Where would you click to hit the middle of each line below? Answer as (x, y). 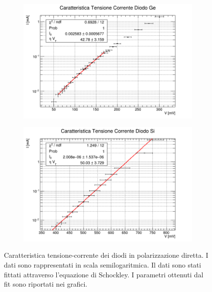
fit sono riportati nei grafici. (46, 284)
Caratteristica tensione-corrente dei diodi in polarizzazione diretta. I (106, 255)
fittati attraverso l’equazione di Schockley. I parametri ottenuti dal (104, 274)
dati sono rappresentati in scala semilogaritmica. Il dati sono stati (103, 264)
